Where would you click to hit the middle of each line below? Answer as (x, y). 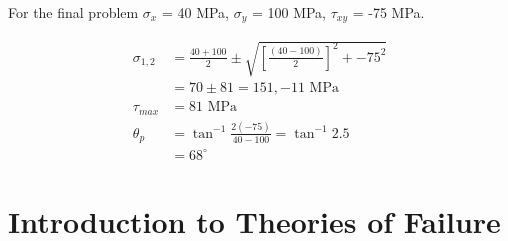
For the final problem (73, 12)
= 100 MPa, (289, 12)
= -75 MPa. (388, 12)
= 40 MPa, (195, 12)
